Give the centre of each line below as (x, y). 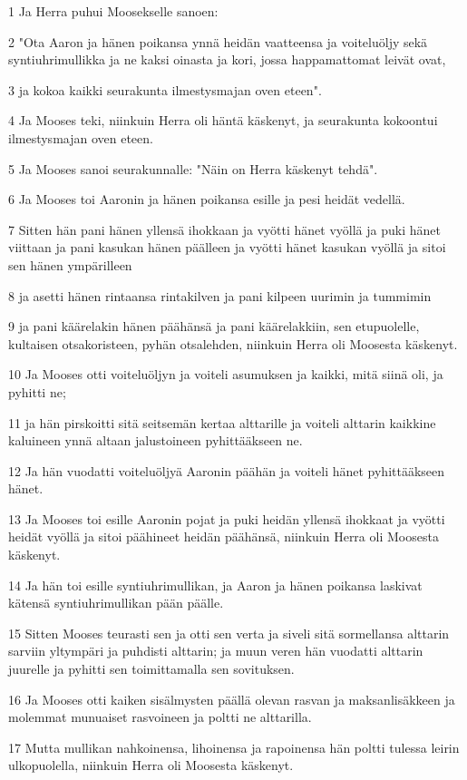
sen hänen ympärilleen (70, 264)
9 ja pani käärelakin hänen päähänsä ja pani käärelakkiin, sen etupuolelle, (214, 326)
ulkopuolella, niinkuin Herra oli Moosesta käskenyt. (151, 765)
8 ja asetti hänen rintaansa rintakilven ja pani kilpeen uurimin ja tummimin (220, 295)
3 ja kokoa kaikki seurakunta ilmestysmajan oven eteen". (165, 89)
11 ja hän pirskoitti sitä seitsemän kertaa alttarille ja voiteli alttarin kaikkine (222, 422)
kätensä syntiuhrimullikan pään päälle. (116, 603)
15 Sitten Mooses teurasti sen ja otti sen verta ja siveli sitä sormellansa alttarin (229, 633)
